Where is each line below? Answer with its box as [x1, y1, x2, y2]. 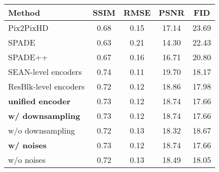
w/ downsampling [8, 110, 80, 121]
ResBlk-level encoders [8, 80, 85, 92]
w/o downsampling [8, 124, 75, 136]
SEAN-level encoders [8, 66, 82, 77]
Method [8, 7, 40, 18]
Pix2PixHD [8, 22, 49, 33]
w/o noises [8, 154, 46, 165]
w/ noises [8, 139, 47, 151]
